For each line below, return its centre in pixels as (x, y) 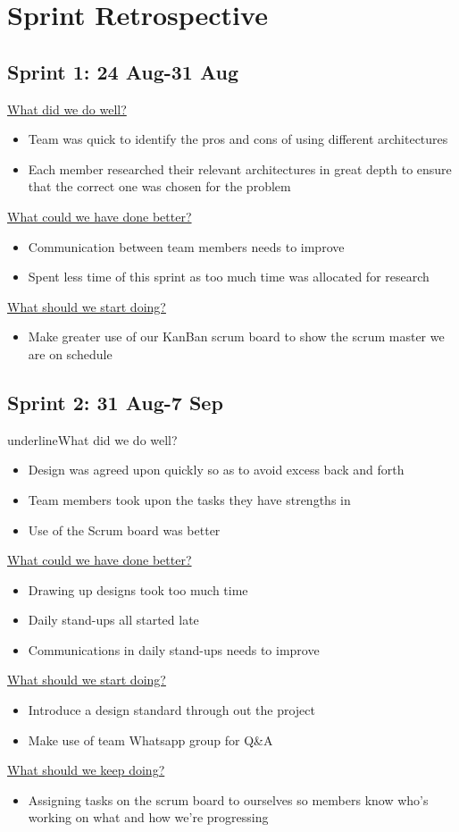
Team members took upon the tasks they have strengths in (189, 499)
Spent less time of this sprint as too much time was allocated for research (229, 277)
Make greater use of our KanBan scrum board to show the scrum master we (236, 336)
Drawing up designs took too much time (138, 589)
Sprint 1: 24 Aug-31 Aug (123, 71)
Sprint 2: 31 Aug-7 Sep (115, 402)
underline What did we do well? (92, 439)
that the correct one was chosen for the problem (159, 186)
